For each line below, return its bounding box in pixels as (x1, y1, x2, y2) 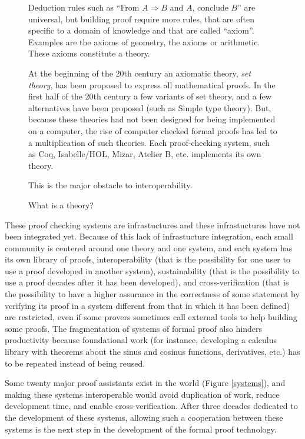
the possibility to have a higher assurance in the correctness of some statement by (5, 288, 300, 300)
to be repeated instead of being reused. (5, 357, 145, 369)
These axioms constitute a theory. (28, 47, 150, 59)
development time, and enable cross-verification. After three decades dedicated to (5, 400, 298, 412)
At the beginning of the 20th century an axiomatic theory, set (28, 66, 251, 79)
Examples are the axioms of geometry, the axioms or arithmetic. (28, 35, 260, 48)
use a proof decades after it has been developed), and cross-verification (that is (5, 276, 289, 288)
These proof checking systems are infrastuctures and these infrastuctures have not (5, 218, 300, 231)
